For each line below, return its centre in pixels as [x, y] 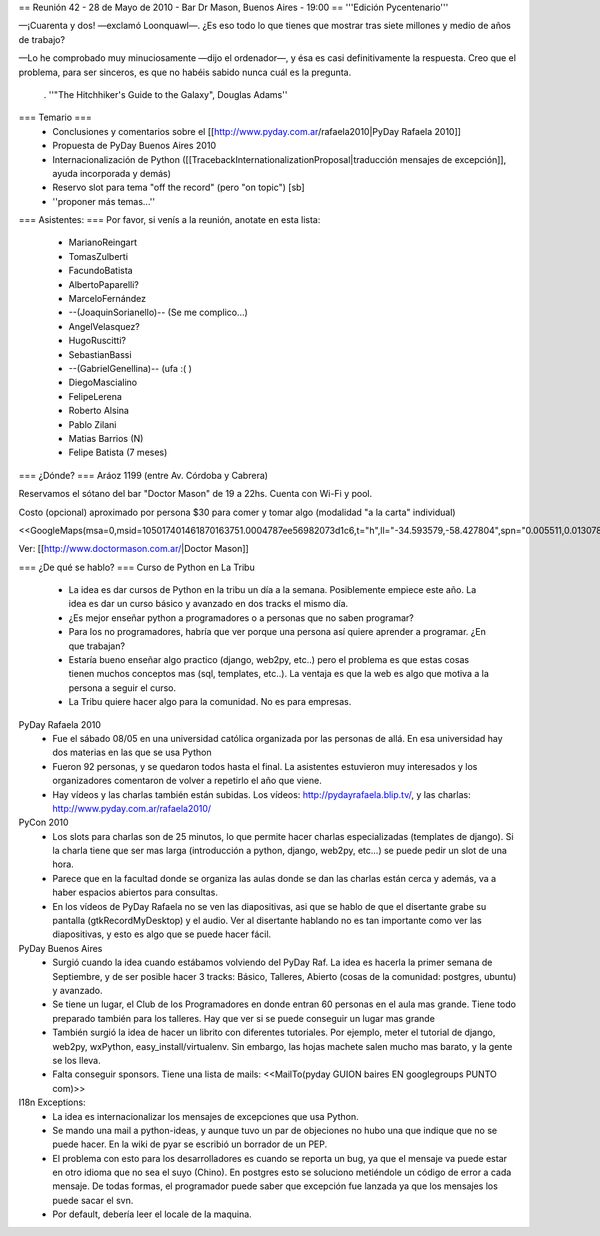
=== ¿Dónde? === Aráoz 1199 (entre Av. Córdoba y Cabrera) [143, 475]
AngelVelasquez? [104, 326]
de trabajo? [41, 39]
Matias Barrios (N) [106, 438]
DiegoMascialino [103, 382]
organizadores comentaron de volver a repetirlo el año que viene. [187, 781]
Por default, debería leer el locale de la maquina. [152, 1214]
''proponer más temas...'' [103, 201]
